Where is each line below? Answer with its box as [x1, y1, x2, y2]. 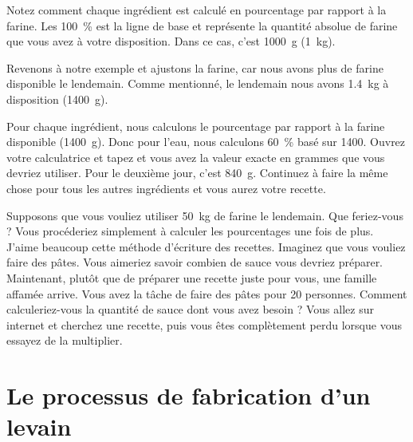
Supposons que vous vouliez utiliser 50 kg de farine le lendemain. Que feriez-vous [6, 207, 403, 223]
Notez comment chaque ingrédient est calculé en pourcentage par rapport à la [6, 2, 387, 18]
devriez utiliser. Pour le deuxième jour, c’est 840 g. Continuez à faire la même [6, 164, 388, 181]
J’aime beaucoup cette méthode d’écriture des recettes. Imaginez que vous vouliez [6, 238, 406, 255]
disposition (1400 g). [6, 90, 108, 107]
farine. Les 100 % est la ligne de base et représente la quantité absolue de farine [6, 17, 398, 34]
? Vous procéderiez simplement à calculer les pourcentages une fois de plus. [6, 223, 374, 239]
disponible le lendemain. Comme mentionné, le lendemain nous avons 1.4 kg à [6, 75, 389, 92]
